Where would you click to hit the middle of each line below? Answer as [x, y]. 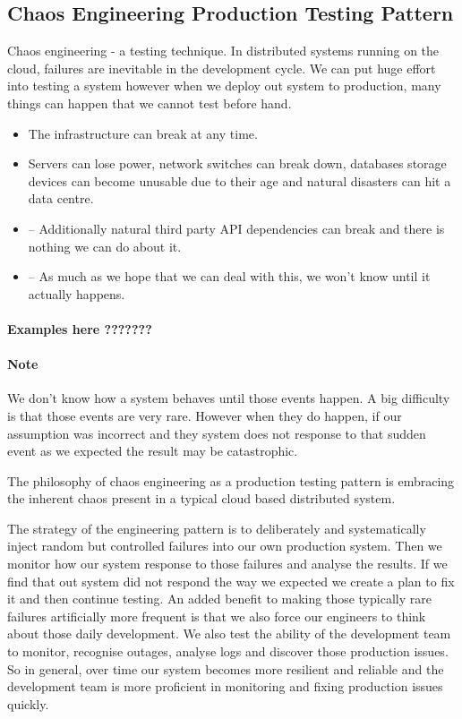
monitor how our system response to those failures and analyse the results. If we [227, 564]
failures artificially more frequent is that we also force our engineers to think [217, 616]
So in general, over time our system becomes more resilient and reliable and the [226, 668]
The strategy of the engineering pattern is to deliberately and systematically [217, 528]
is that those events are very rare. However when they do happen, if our [205, 415]
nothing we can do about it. [105, 246]
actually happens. [77, 293]
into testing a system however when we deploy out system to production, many [224, 86]
